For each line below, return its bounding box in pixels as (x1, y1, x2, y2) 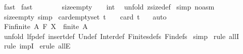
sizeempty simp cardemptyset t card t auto (4, 11, 167, 21)
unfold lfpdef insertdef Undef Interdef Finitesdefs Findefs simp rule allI (4, 30, 239, 41)
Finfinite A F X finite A (4, 21, 88, 31)
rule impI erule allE (4, 40, 71, 51)
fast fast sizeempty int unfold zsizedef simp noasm (4, 1, 215, 11)
